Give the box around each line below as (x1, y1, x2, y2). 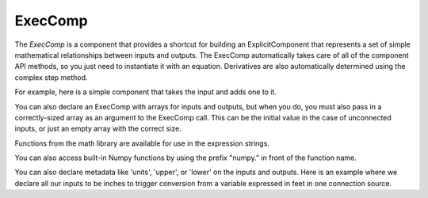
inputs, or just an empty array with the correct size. (14, 124, 182, 134)
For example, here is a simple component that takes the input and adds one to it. (14, 87, 277, 97)
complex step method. (14, 72, 88, 82)
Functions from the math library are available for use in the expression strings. (14, 139, 269, 148)
